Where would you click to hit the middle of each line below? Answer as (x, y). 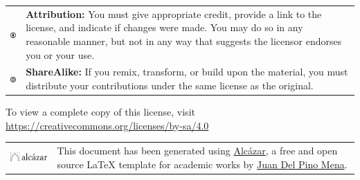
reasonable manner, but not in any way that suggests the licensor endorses (184, 40)
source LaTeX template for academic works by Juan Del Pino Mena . (202, 164)
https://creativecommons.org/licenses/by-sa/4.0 (107, 125)
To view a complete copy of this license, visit (100, 112)
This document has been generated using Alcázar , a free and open (197, 150)
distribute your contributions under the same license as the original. (170, 85)
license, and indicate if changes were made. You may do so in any (164, 27)
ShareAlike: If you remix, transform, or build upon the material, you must (187, 72)
